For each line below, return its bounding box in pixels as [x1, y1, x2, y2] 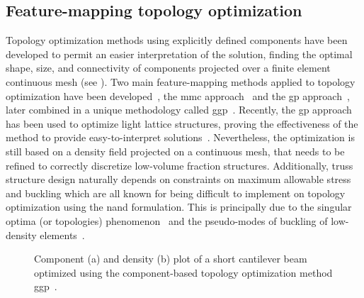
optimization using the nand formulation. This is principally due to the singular [6, 199, 352, 214]
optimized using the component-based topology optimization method [34, 265, 333, 280]
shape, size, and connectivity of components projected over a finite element [6, 60, 331, 75]
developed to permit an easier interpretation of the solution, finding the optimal [6, 46, 353, 61]
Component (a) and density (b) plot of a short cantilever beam [34, 251, 307, 266]
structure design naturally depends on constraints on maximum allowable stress [6, 172, 351, 187]
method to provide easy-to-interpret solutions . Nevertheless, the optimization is [6, 130, 355, 145]
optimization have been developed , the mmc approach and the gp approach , [6, 88, 350, 103]
